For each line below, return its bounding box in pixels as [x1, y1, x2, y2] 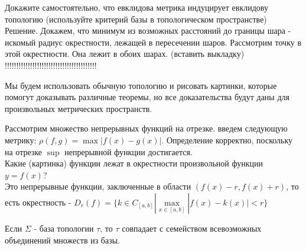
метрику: [5, 133, 37, 146]
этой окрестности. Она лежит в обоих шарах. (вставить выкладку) [5, 47, 245, 60]
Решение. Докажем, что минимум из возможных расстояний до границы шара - [5, 24, 291, 37]
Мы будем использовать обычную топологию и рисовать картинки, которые [5, 79, 277, 91]
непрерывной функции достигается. [64, 145, 193, 158]
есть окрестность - [5, 195, 71, 208]
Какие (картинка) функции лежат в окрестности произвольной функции [5, 157, 263, 169]
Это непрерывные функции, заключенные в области [5, 180, 191, 193]
